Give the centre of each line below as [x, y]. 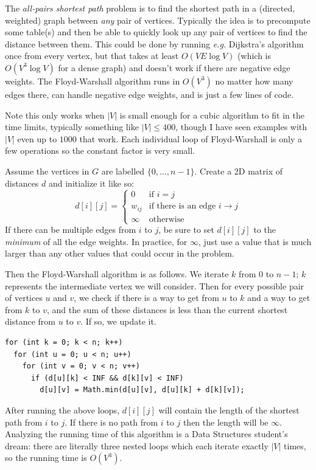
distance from [30, 321]
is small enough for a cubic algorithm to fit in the [212, 115]
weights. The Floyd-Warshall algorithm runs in [93, 81]
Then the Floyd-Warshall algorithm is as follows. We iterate [117, 273]
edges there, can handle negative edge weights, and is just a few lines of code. [149, 94]
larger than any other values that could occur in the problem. [120, 253]
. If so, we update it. [118, 321]
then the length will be [226, 422]
